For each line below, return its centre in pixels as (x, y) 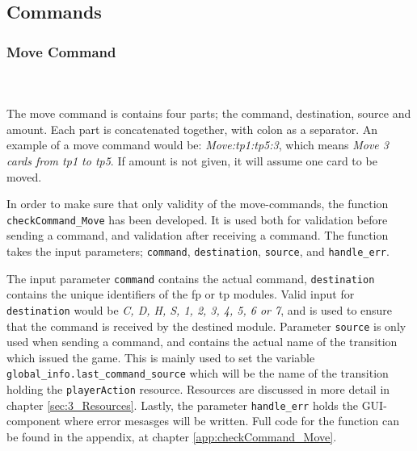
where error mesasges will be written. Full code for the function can (232, 421)
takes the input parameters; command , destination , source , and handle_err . (198, 251)
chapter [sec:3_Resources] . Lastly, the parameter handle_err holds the (182, 405)
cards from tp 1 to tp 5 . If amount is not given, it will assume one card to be (192, 160)
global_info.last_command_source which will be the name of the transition (198, 373)
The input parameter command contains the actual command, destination (191, 278)
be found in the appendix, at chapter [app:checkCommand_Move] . (172, 436)
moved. (24, 176)
